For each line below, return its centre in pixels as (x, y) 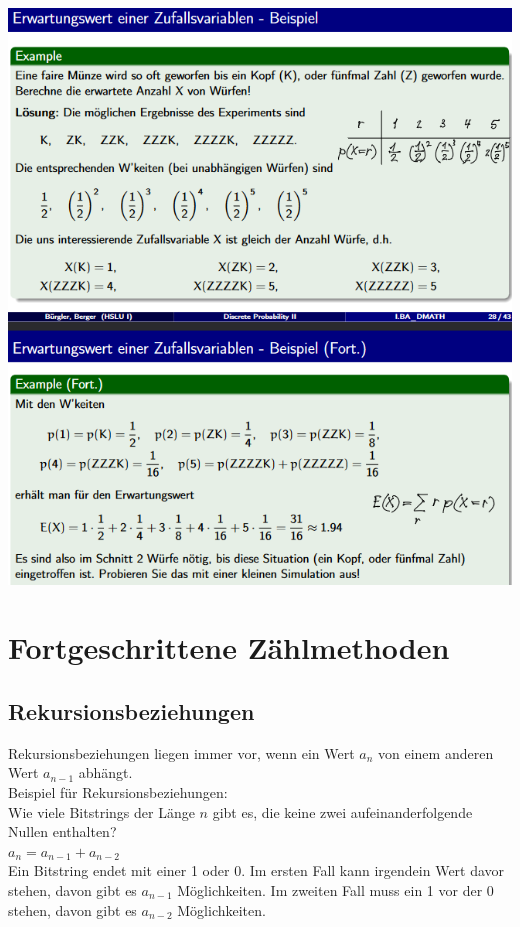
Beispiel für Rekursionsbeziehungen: (118, 792)
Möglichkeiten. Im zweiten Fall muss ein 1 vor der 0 (335, 889)
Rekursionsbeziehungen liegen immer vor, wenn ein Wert (181, 752)
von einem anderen (436, 752)
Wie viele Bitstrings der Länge (101, 811)
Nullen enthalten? (62, 831)
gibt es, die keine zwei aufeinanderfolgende (342, 811)
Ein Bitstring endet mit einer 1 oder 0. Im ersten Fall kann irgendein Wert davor (256, 870)
